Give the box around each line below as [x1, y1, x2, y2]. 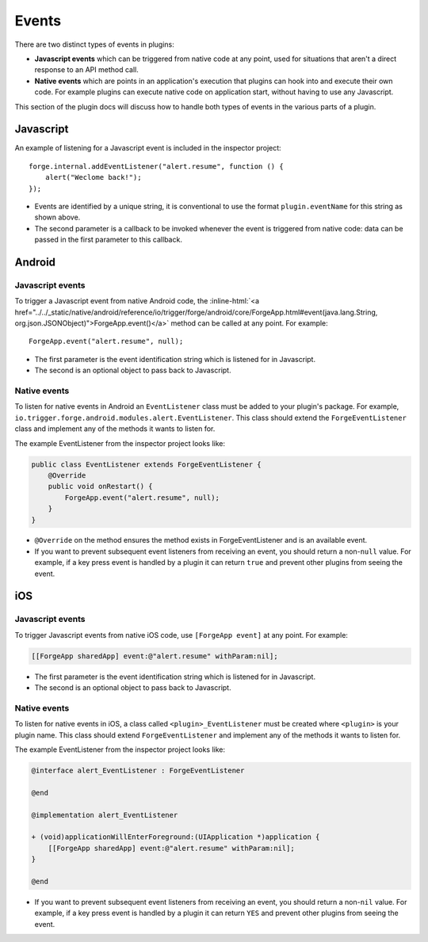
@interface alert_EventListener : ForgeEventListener [31, 766, 245, 776]
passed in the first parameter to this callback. [34, 235, 182, 245]
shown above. [34, 212, 81, 222]
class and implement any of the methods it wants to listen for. [14, 424, 216, 433]
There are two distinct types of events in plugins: [14, 40, 174, 49]
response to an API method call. [34, 65, 139, 74]
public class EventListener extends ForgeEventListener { [31, 460, 262, 469]
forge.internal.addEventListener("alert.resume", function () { [29, 162, 285, 170]
